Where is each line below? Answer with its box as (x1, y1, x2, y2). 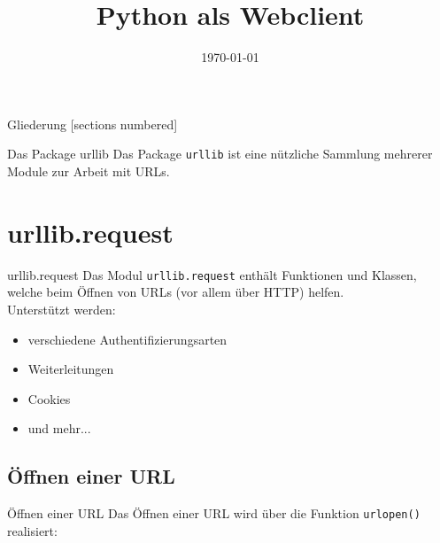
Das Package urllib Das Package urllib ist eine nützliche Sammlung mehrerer (7, 144, 433, 163)
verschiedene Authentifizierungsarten (27, 330, 228, 348)
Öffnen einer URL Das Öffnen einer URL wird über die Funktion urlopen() (7, 504, 421, 523)
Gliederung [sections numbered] (7, 114, 178, 133)
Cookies (27, 389, 71, 407)
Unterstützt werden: (7, 299, 116, 318)
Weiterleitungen (27, 360, 114, 378)
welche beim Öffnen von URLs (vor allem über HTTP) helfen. (7, 283, 344, 301)
